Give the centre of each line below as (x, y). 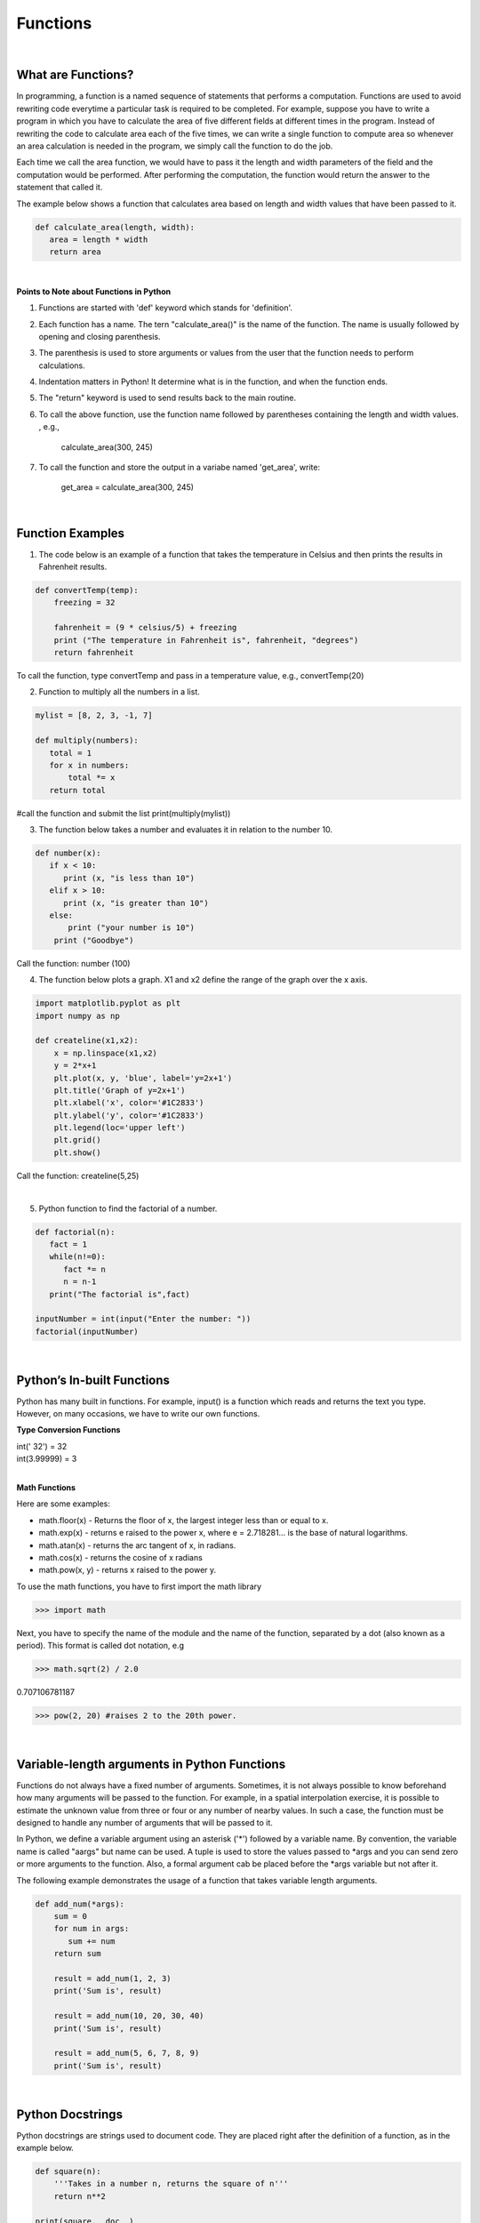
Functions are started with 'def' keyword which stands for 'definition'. (166, 308)
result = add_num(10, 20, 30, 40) (129, 2016)
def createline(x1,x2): (87, 1041)
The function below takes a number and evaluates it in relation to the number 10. (186, 830)
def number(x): (68, 853)
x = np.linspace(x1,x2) (105, 1053)
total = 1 (71, 753)
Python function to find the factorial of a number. (128, 1208)
